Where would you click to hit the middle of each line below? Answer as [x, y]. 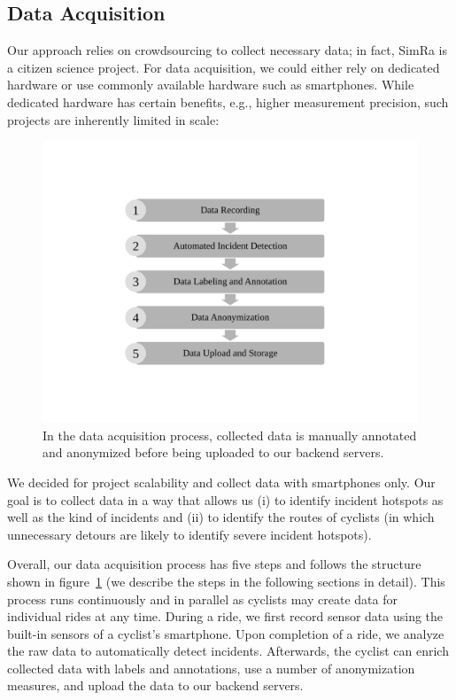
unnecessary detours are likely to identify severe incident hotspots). [189, 534]
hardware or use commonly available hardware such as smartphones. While [211, 85]
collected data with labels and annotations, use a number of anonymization [211, 668]
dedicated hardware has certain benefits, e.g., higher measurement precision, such [228, 101]
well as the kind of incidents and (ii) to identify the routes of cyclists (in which [221, 517]
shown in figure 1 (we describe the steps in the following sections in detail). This [226, 581]
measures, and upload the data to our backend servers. [155, 685]
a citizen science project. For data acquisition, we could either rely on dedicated [224, 67]
